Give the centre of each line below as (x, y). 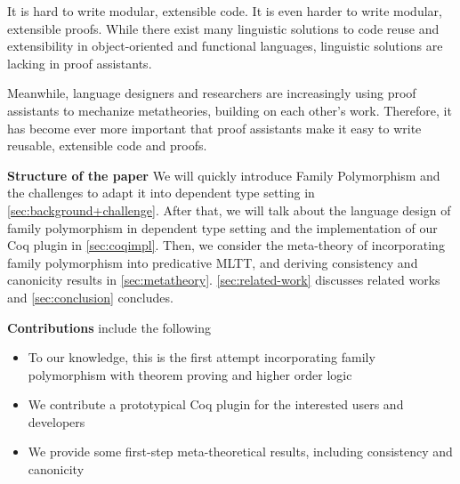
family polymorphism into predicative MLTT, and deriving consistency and (213, 262)
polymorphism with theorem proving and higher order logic (190, 374)
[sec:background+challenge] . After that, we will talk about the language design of (229, 210)
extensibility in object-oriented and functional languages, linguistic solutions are (225, 46)
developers (56, 421)
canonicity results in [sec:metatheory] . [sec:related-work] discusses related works (224, 280)
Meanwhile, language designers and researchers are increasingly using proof (212, 93)
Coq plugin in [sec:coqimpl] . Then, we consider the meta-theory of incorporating (226, 245)
